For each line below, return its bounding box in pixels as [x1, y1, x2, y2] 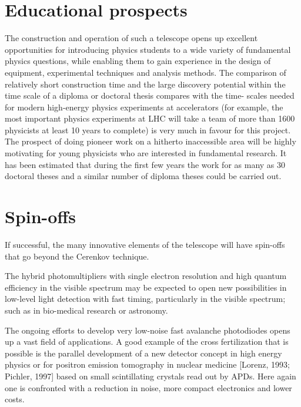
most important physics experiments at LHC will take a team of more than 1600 [5, 112, 295, 125]
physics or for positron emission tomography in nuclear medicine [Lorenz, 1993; [5, 358, 290, 371]
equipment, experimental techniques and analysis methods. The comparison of [5, 66, 286, 78]
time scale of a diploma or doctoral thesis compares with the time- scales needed [5, 89, 295, 102]
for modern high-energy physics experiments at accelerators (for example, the [5, 100, 283, 113]
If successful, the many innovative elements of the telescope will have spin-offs [5, 238, 285, 250]
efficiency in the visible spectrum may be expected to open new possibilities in [5, 281, 287, 293]
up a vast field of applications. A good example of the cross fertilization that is [5, 335, 289, 348]
